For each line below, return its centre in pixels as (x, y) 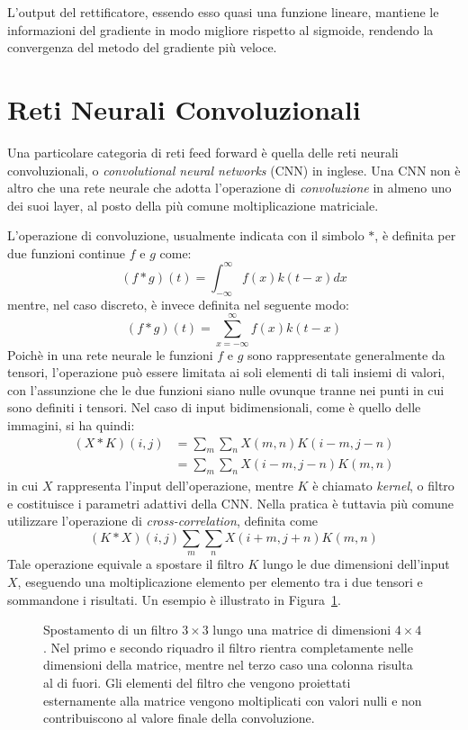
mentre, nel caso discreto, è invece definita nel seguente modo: (178, 304)
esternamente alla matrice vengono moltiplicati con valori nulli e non (233, 700)
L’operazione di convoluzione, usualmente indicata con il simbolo (186, 235)
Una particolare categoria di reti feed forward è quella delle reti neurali (203, 152)
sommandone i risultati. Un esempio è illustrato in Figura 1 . (174, 599)
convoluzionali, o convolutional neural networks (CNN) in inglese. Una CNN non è (234, 170)
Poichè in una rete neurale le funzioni (110, 354)
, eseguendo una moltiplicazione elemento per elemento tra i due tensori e (220, 581)
